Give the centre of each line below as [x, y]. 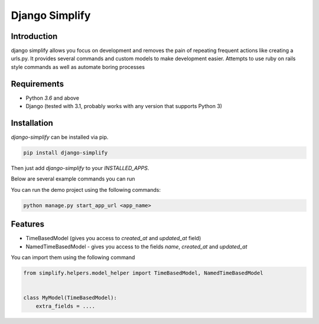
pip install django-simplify [66, 153]
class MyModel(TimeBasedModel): [70, 298]
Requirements [38, 84]
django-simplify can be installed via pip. [60, 137]
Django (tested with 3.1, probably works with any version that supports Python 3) [124, 106]
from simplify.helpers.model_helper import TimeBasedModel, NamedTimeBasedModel [143, 273]
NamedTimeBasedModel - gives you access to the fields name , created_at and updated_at [136, 246]
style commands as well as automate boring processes [78, 67]
